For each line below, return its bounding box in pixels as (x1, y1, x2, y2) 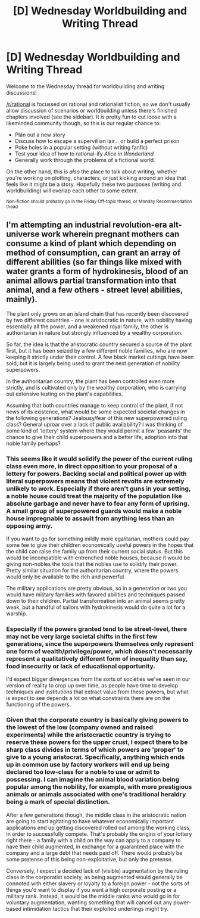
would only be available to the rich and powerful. (6, 573, 126, 580)
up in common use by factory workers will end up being (6, 761, 170, 769)
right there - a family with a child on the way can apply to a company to (6, 836, 181, 844)
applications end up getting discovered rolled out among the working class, (6, 824, 191, 831)
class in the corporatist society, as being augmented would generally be (6, 873, 183, 880)
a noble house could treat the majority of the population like (6, 491, 183, 500)
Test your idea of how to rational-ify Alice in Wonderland (14, 150, 154, 157)
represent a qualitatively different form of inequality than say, (6, 654, 188, 662)
